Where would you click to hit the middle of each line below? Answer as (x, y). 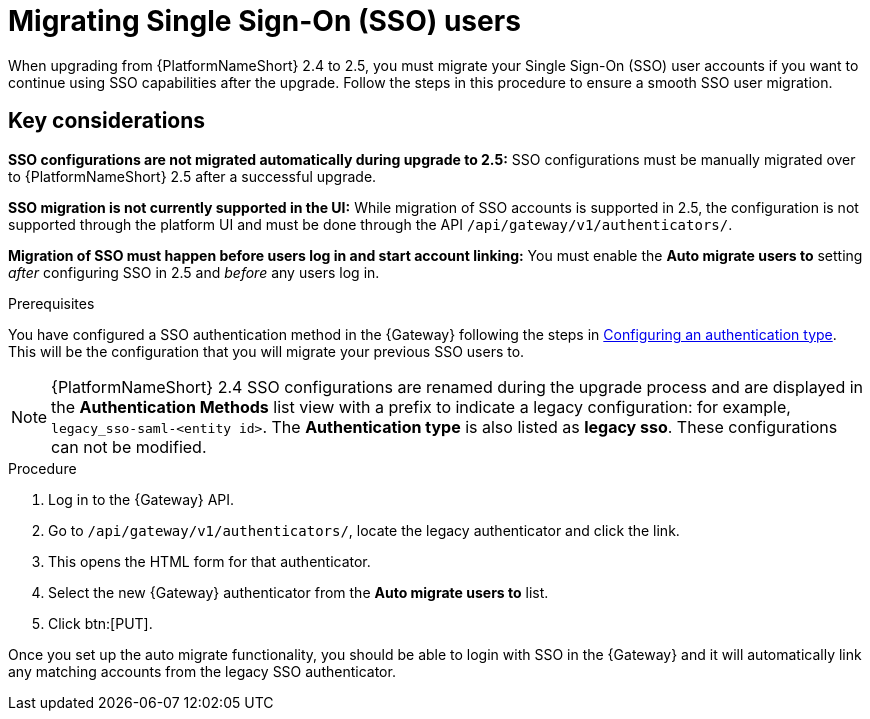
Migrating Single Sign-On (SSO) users (264, 21)
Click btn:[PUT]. (100, 623)
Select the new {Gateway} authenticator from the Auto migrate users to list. (298, 592)
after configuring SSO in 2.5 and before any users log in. (194, 272)
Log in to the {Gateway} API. (141, 499)
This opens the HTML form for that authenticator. (209, 561)
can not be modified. (129, 446)
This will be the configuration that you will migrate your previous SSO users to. (266, 351)
